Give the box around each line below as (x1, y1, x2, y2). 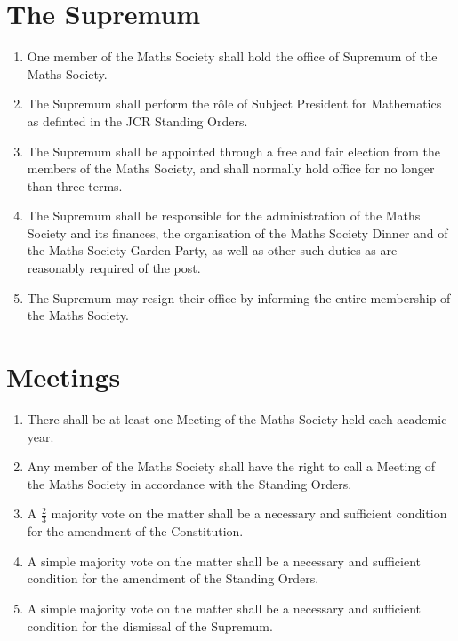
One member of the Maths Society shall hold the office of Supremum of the (27, 47, 438, 66)
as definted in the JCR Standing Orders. (27, 111, 248, 130)
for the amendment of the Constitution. (27, 522, 244, 541)
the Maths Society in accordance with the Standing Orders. (27, 474, 352, 493)
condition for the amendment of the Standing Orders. (27, 569, 319, 588)
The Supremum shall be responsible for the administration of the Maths (27, 206, 421, 225)
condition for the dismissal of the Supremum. (27, 616, 273, 635)
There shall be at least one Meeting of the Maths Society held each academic (27, 409, 447, 428)
